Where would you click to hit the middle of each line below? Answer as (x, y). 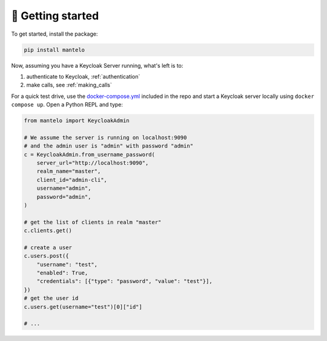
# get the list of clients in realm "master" (93, 222)
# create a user (48, 247)
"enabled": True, (62, 273)
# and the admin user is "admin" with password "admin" (109, 146)
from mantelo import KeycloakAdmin (77, 121)
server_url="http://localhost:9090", (93, 163)
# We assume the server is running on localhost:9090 (105, 137)
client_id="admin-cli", (72, 180)
